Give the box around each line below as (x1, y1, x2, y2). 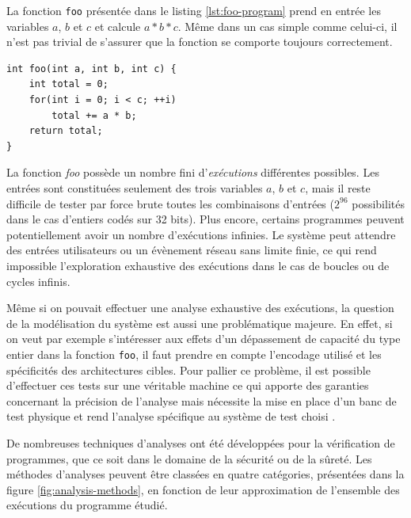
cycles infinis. (6, 272, 70, 289)
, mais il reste (305, 180, 371, 196)
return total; (29, 125, 103, 137)
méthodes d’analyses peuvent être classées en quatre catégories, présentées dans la (6, 466, 405, 482)
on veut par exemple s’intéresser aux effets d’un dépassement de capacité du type (6, 330, 401, 347)
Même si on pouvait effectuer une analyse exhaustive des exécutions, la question (6, 299, 394, 316)
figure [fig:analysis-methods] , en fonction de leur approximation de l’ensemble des (6, 481, 400, 497)
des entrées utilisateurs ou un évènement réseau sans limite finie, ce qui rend (6, 242, 377, 258)
